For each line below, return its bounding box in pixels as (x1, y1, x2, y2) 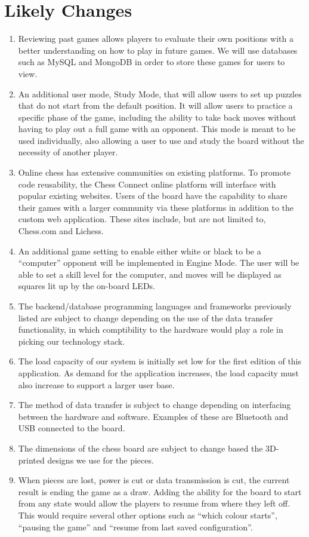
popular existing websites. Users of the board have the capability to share (18, 189, 288, 202)
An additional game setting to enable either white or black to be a (18, 244, 261, 257)
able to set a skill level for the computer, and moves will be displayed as (18, 268, 282, 280)
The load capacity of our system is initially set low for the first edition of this (18, 355, 302, 367)
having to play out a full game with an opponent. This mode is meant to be (18, 122, 296, 135)
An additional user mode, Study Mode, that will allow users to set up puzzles (18, 87, 302, 100)
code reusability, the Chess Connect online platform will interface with (18, 177, 276, 190)
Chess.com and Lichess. (18, 225, 104, 237)
